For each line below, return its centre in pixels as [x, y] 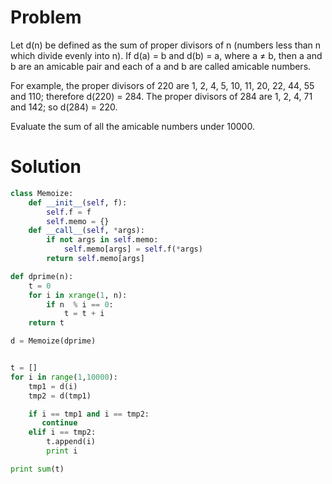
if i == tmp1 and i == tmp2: [89, 414]
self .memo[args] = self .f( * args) [133, 249]
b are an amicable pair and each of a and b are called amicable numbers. [161, 66]
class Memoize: [42, 193]
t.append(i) [71, 442]
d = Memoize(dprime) [53, 341]
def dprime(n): [42, 276]
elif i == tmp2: [62, 432]
